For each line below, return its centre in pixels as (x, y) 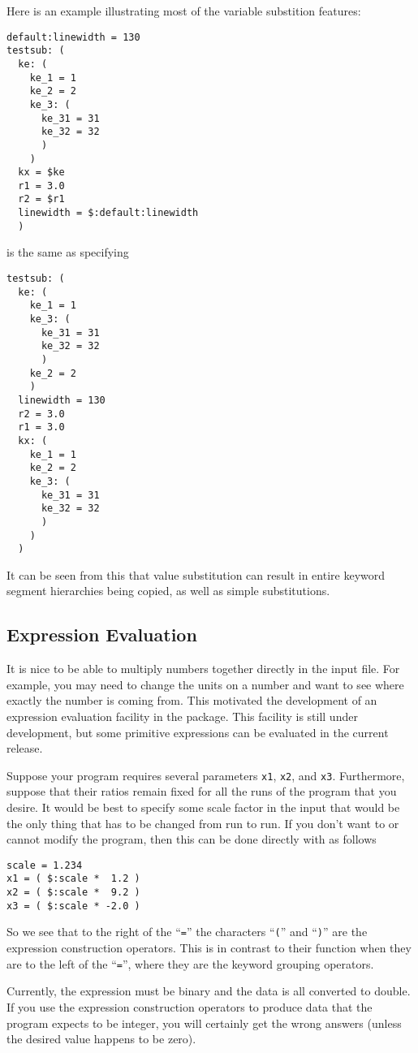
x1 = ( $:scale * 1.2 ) (73, 879)
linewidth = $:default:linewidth (108, 213)
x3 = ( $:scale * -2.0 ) (73, 906)
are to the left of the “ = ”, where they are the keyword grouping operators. (190, 963)
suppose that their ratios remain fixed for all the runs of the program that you (202, 791)
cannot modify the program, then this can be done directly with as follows (192, 839)
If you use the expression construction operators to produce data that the (190, 1006)
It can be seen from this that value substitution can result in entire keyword (196, 574)
